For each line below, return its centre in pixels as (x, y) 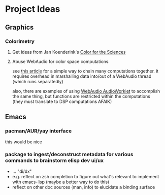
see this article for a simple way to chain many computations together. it (85, 71)
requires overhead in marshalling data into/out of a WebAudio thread (82, 76)
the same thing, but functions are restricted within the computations (81, 96)
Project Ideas (33, 9)
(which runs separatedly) (38, 81)
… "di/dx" (22, 171)
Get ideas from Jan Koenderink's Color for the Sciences (69, 52)
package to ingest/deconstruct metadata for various (69, 155)
